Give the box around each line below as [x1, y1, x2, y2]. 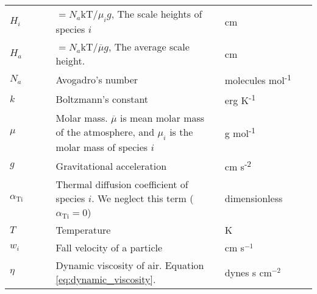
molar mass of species [55, 140, 148, 155]
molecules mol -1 [224, 71, 291, 88]
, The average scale [108, 40, 190, 54]
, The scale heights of [111, 7, 202, 21]
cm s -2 [224, 158, 251, 174]
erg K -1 [224, 91, 256, 107]
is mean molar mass [120, 110, 205, 125]
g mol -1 [224, 124, 256, 141]
